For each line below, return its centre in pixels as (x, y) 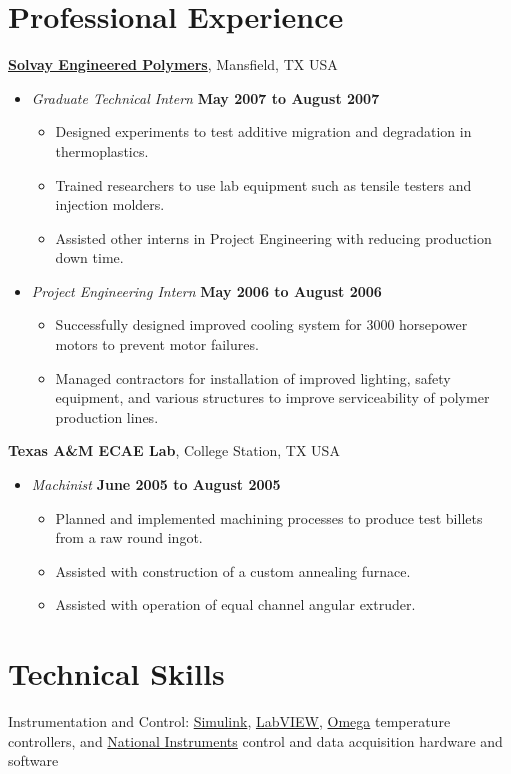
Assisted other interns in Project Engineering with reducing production (273, 237)
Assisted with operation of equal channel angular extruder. (235, 604)
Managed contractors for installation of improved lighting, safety (253, 377)
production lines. (107, 416)
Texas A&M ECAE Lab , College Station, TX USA (174, 450)
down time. (89, 257)
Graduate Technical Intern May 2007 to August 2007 (205, 97)
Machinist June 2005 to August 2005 (156, 484)
